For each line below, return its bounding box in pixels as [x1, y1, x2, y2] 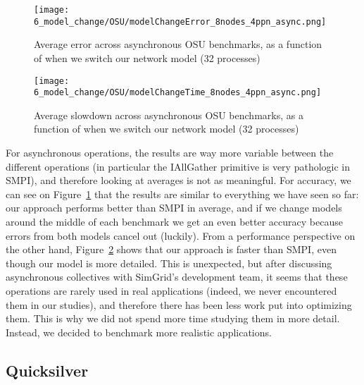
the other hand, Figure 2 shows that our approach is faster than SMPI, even [6, 242, 337, 257]
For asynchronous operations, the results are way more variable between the [6, 145, 334, 159]
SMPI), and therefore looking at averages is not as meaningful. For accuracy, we [6, 173, 351, 188]
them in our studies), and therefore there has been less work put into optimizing [6, 297, 352, 312]
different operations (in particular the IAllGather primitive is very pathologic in [6, 159, 351, 173]
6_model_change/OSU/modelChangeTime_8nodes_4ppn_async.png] [34, 87, 322, 98]
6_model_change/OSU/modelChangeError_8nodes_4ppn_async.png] [34, 16, 327, 27]
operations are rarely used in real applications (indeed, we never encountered [6, 283, 337, 298]
